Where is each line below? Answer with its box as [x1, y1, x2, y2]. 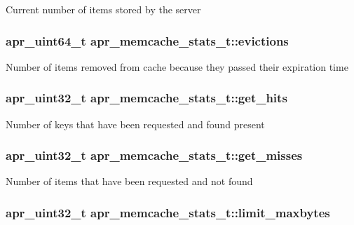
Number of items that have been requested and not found [6, 174, 253, 189]
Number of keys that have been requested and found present [6, 116, 265, 131]
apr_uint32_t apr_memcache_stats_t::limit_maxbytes [6, 203, 330, 221]
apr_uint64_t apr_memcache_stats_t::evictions [6, 32, 289, 49]
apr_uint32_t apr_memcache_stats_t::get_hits [6, 89, 287, 107]
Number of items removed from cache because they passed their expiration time [6, 59, 348, 74]
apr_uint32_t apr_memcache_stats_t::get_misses [6, 146, 303, 164]
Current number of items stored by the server [6, 2, 201, 16]
